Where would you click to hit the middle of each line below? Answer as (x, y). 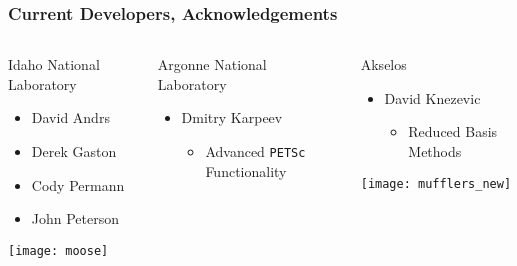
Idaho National (54, 64)
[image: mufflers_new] (436, 183)
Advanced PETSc (255, 151)
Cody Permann (78, 184)
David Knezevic (432, 97)
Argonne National (212, 64)
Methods (435, 151)
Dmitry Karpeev (232, 117)
